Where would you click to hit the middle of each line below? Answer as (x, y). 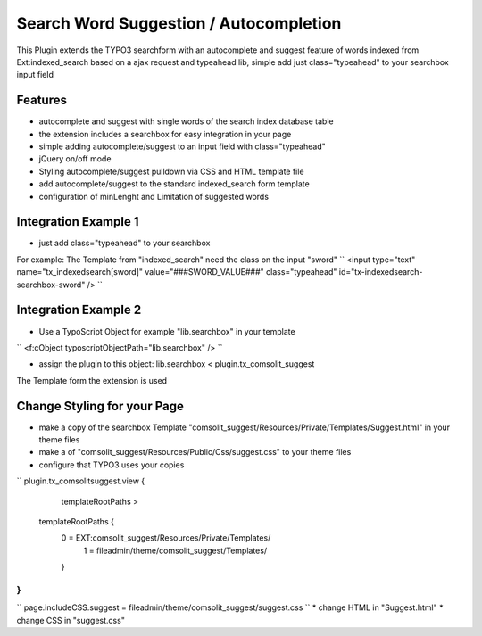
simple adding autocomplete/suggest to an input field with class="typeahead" (182, 146)
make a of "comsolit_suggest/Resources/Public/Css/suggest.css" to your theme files (195, 452)
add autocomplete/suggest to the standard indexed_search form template (174, 184)
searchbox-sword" (51, 285)
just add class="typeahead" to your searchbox (125, 243)
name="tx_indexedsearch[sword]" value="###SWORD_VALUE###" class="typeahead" (177, 272)
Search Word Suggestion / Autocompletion (179, 23)
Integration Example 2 (79, 310)
